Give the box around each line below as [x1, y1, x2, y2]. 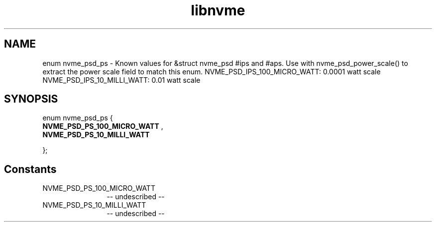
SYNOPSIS [4, 93, 58, 106]
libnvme [191, 2, 245, 19]
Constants [4, 163, 57, 175]
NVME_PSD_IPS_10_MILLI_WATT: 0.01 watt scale [42, 75, 201, 84]
